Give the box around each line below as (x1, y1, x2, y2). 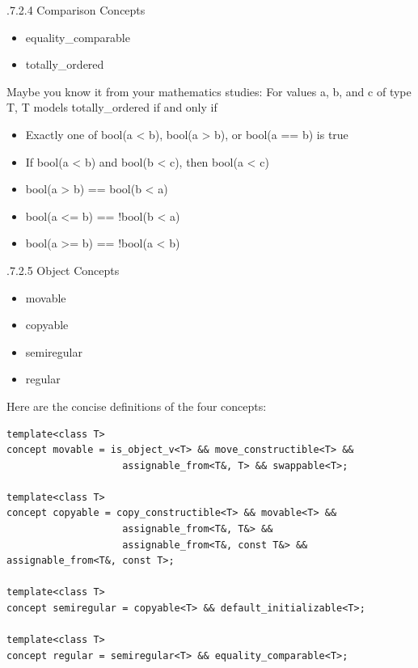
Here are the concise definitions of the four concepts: (6, 397, 267, 414)
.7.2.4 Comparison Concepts (6, 2, 146, 18)
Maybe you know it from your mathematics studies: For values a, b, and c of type (6, 82, 412, 99)
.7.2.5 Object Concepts (6, 261, 120, 278)
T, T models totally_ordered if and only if (6, 99, 217, 116)
